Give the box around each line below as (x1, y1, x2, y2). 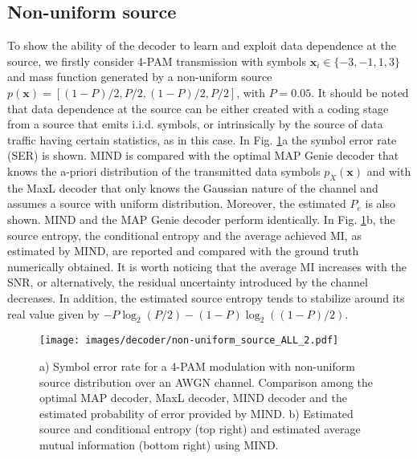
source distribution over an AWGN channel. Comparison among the (39, 373, 374, 390)
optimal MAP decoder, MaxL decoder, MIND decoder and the (39, 389, 347, 406)
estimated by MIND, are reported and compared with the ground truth (7, 242, 359, 259)
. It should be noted (311, 83, 409, 100)
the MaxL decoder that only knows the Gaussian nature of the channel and (7, 179, 378, 196)
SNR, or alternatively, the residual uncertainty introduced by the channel (7, 274, 368, 290)
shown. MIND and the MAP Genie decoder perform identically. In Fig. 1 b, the (7, 210, 395, 227)
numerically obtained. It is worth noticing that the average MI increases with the (7, 258, 407, 274)
